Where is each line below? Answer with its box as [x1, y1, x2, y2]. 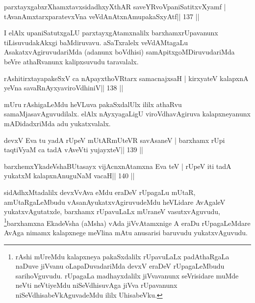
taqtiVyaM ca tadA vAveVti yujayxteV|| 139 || [4, 144, 143, 155]
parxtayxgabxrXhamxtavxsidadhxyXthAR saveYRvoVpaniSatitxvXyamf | [4, 1, 226, 11]
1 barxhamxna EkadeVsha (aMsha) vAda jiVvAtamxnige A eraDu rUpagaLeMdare [4, 216, 251, 228]
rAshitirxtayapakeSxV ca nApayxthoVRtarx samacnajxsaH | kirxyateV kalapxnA [4, 73, 249, 83]
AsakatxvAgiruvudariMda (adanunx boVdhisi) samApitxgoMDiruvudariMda [4, 47, 235, 57]
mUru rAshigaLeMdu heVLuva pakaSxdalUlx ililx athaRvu [4, 99, 182, 109]
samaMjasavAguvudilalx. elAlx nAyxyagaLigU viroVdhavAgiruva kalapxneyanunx [4, 109, 251, 119]
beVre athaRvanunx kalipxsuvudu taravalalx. [4, 56, 139, 66]
